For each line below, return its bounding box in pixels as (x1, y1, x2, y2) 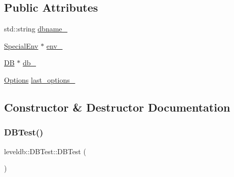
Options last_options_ (4, 74, 75, 85)
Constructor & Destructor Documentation (4, 99, 230, 115)
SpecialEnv (4, 40, 38, 51)
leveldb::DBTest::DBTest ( (4, 146, 86, 156)
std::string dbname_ (4, 23, 68, 34)
